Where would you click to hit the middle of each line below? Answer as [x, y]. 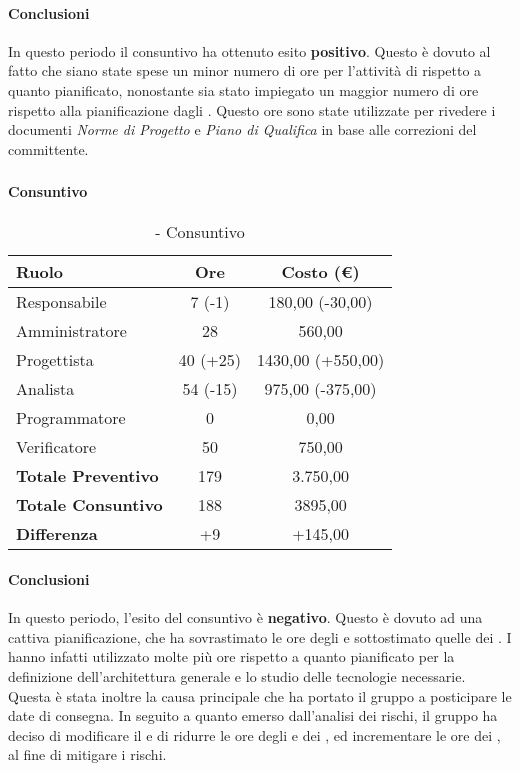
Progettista [55, 360]
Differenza [57, 534]
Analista [45, 389]
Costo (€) [320, 272]
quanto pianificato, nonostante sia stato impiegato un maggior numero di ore [243, 89]
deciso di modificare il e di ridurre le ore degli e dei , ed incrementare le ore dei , [254, 734]
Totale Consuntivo [89, 505]
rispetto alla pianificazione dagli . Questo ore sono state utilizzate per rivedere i [252, 109]
